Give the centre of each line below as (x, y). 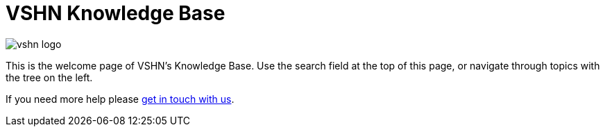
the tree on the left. (49, 77)
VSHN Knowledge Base (116, 13)
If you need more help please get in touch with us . (120, 99)
